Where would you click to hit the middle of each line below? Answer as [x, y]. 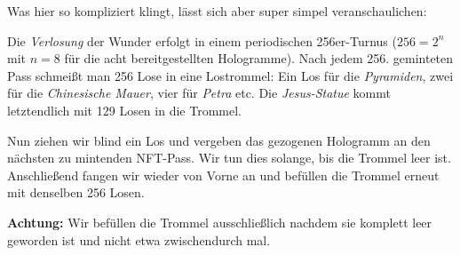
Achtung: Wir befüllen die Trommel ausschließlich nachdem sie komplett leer [220, 222]
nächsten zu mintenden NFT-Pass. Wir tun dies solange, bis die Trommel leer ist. [229, 158]
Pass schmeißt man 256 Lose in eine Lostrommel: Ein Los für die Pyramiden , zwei [230, 75]
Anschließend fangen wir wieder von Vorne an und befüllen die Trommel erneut [223, 175]
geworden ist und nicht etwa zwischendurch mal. [139, 239]
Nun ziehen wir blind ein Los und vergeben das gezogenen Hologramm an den [219, 140]
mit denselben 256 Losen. [76, 192]
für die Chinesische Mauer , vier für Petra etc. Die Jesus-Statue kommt [199, 93]
